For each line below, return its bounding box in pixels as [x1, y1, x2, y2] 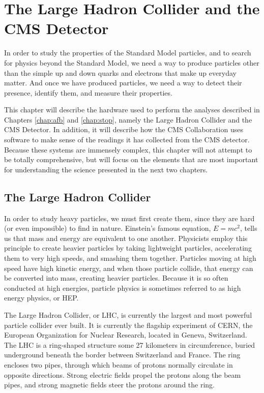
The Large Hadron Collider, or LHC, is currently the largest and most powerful [4, 309, 252, 320]
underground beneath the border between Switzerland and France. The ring [4, 349, 241, 360]
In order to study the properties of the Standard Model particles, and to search [4, 47, 251, 58]
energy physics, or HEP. [4, 292, 79, 303]
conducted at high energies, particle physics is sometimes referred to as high [4, 282, 241, 293]
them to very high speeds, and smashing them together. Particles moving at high [4, 253, 256, 263]
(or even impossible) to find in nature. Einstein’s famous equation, [4, 223, 211, 233]
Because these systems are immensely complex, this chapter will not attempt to [4, 144, 252, 155]
